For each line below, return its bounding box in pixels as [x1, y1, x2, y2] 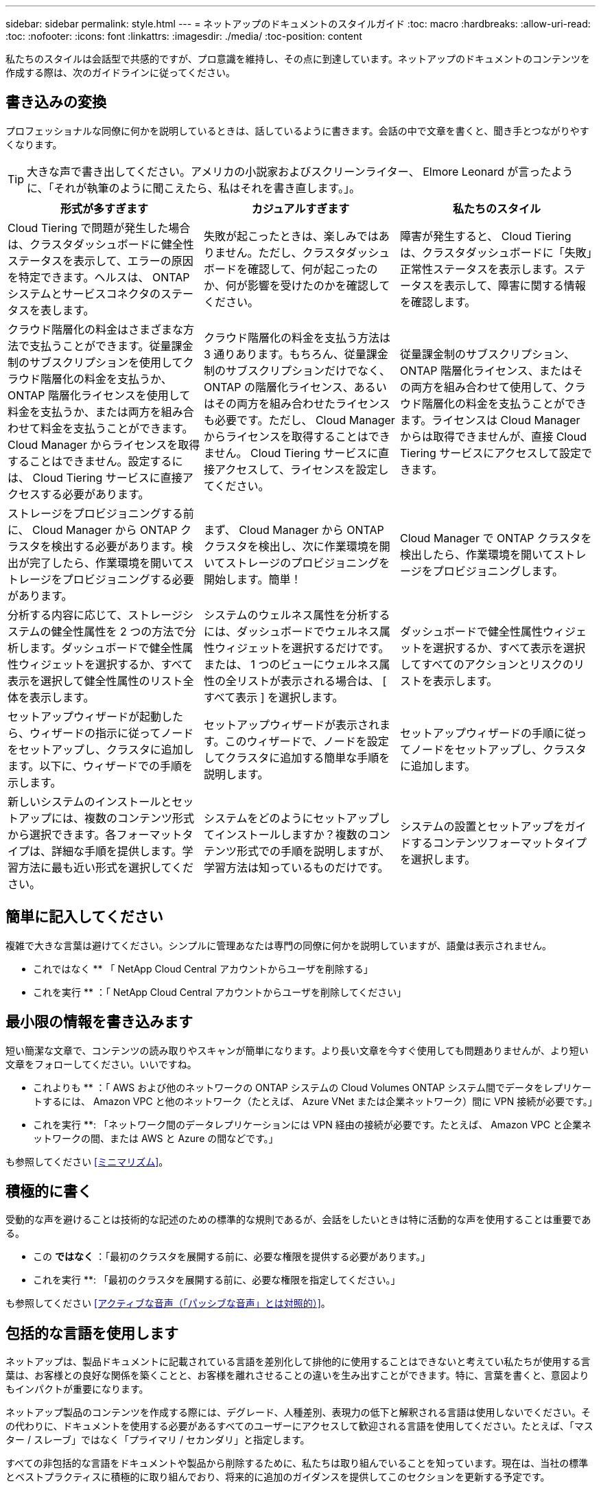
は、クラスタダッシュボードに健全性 [8, 237, 194, 251]
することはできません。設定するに [8, 454, 183, 468]
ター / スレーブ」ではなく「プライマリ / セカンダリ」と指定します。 [5, 1434, 310, 1446]
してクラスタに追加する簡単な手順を [203, 750, 390, 765]
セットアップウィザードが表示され [203, 717, 379, 732]
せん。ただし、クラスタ [225, 245, 346, 259]
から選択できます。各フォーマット [8, 827, 182, 841]
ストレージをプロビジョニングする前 [8, 506, 194, 520]
